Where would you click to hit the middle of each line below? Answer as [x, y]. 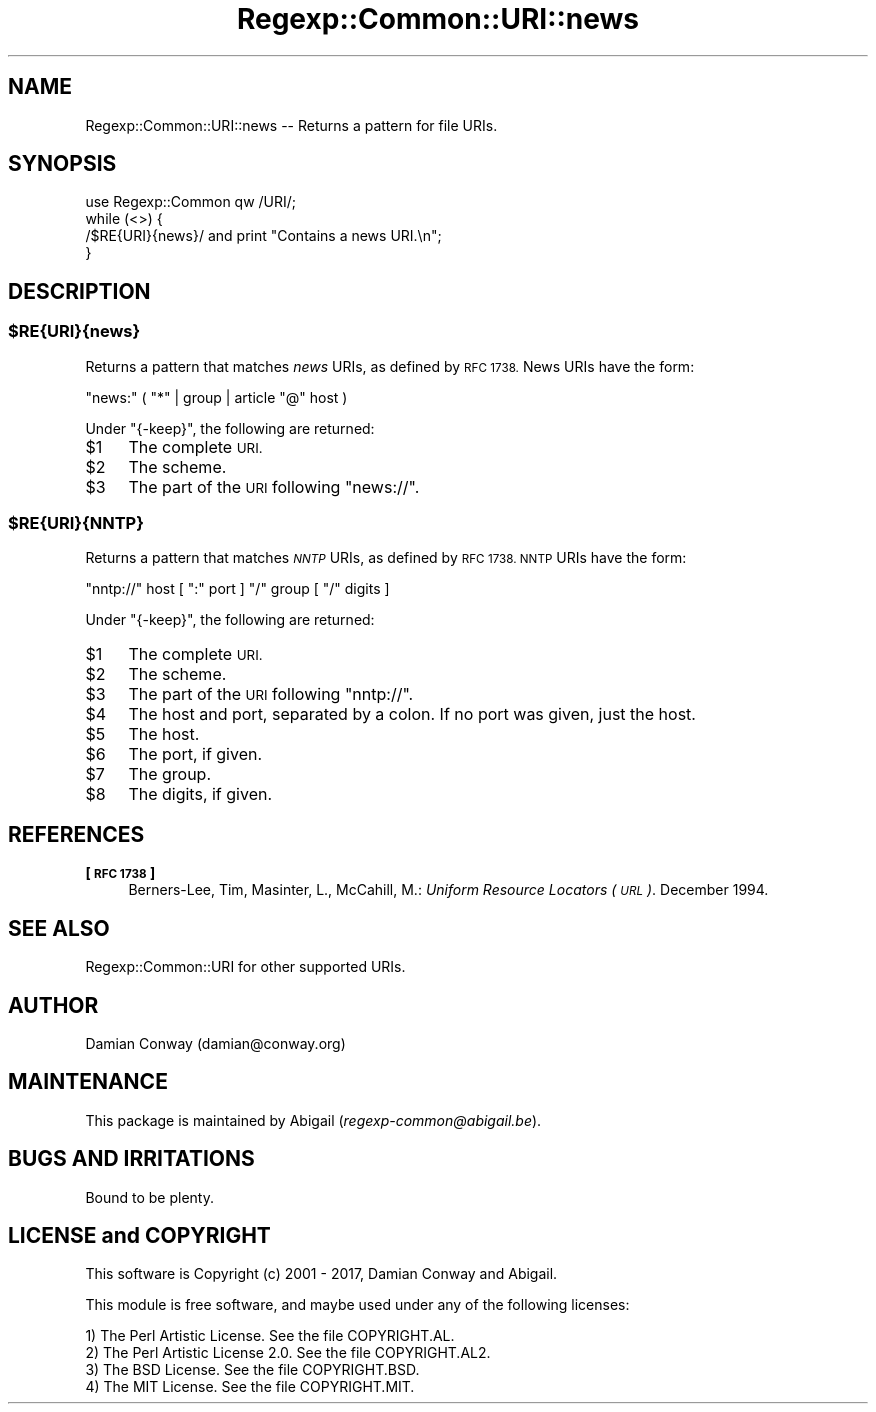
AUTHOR [53, 1005]
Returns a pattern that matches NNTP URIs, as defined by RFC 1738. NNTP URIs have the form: [386, 558]
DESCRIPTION [79, 291]
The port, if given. [195, 754]
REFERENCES [76, 834]
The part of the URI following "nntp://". [271, 694]
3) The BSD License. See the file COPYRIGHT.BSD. [252, 1370]
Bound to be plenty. [149, 1197]
